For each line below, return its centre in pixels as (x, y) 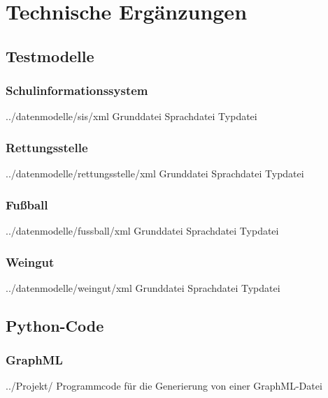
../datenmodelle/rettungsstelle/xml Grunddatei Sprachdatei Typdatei (155, 174)
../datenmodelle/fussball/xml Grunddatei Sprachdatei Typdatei (142, 230)
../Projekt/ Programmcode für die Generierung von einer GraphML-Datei (164, 386)
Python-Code (55, 325)
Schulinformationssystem (77, 90)
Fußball (27, 204)
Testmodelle (50, 56)
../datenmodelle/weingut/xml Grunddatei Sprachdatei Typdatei (143, 287)
